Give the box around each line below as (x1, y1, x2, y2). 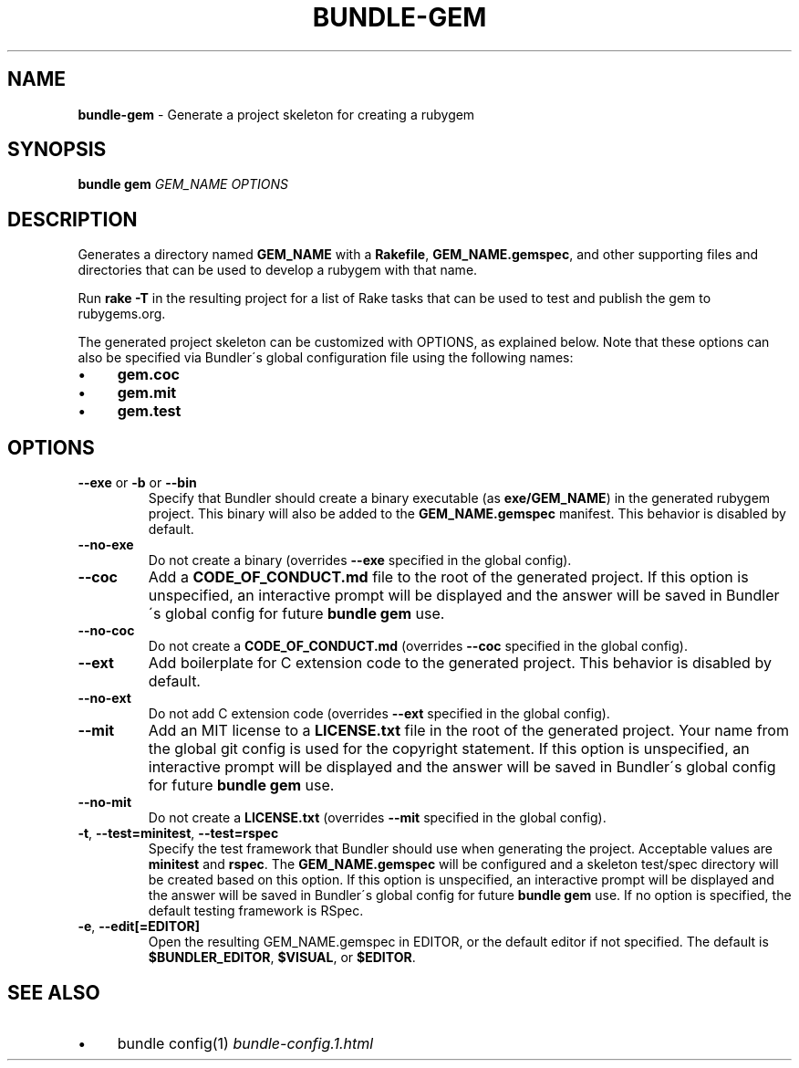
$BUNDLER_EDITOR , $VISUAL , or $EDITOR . (148, 949, 416, 966)
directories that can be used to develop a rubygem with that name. (78, 262, 478, 278)
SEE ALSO (7, 980, 100, 1004)
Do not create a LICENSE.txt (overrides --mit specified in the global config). (148, 810, 607, 826)
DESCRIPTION (7, 207, 138, 231)
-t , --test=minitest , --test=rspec (78, 825, 279, 842)
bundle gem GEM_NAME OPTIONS (78, 176, 289, 193)
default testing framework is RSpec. (148, 903, 364, 919)
